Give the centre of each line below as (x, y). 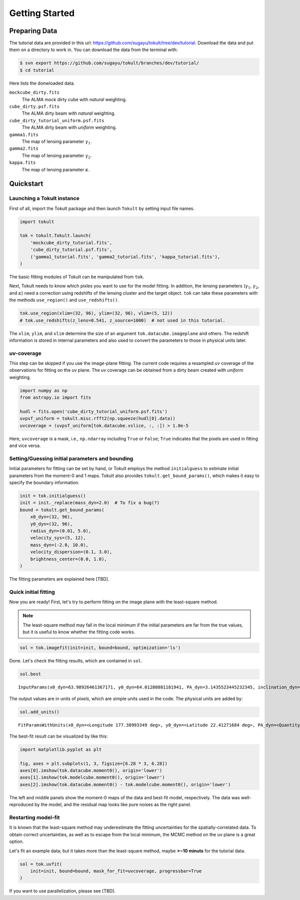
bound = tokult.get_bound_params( (62, 510)
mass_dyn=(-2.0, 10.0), (59, 545)
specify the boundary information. (44, 483)
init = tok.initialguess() (53, 496)
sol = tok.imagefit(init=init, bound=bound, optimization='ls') (100, 648)
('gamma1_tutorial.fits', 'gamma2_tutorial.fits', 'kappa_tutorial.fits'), (125, 257)
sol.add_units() (40, 712)
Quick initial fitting (32, 592)
